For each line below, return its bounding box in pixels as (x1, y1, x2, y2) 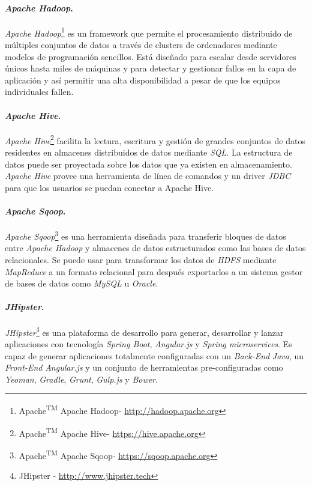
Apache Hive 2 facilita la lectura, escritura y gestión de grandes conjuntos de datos (5, 132, 305, 147)
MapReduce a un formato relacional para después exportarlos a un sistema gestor (5, 265, 303, 278)
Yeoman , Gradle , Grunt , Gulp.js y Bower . (5, 372, 158, 385)
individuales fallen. (5, 85, 74, 98)
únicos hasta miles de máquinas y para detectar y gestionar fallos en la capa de (5, 62, 296, 74)
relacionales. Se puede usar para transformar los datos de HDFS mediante (5, 254, 277, 266)
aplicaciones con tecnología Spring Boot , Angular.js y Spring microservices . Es (5, 337, 292, 350)
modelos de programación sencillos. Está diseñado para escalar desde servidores (5, 50, 296, 62)
